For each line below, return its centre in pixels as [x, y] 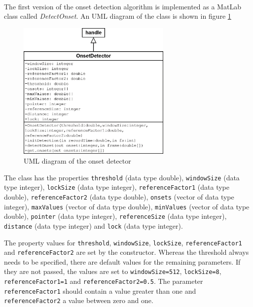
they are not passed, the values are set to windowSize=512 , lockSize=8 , [113, 271]
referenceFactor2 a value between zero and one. [79, 300]
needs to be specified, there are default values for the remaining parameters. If [122, 261]
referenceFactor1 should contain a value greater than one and [100, 290]
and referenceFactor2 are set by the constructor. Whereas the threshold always [126, 252]
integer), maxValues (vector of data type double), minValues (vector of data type [127, 206]
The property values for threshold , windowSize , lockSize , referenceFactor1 [123, 242]
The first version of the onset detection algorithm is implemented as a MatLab [123, 6]
